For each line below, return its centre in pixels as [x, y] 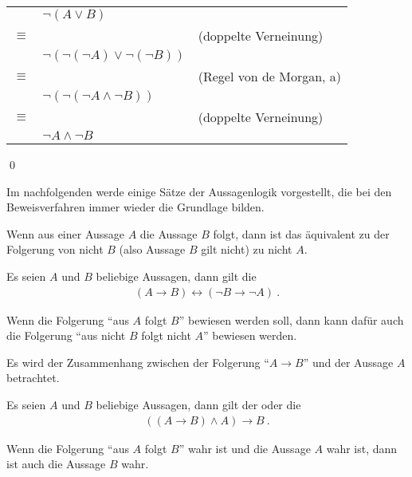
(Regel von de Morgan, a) [270, 76]
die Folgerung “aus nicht [66, 335]
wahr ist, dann [362, 448]
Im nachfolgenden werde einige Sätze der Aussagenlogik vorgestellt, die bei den [199, 191]
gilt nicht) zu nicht [247, 249]
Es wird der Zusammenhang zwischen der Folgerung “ [138, 362]
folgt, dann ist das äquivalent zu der [301, 233]
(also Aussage [152, 249]
